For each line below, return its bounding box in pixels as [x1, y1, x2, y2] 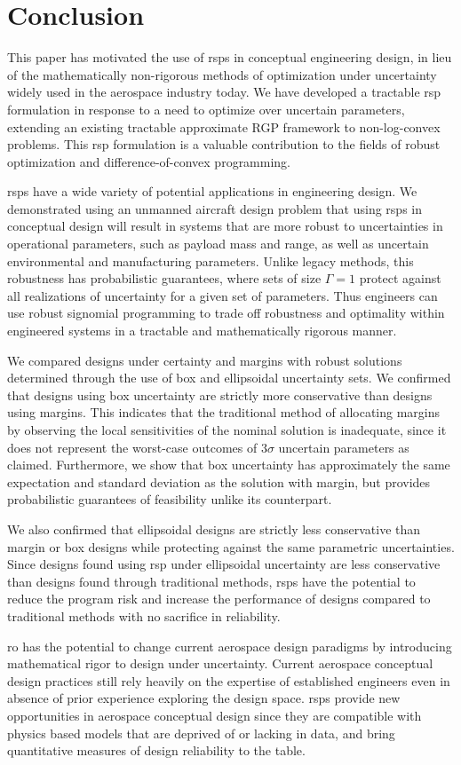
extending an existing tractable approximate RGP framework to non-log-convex [7, 117, 441, 136]
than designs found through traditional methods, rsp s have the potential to [7, 572, 416, 590]
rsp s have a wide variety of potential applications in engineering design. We [7, 182, 417, 201]
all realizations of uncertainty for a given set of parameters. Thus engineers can [7, 286, 438, 304]
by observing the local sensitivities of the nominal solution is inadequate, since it [7, 421, 447, 438]
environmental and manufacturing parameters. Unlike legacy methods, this [7, 251, 414, 270]
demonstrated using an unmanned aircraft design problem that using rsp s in [7, 199, 422, 217]
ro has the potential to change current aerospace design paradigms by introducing [7, 636, 452, 655]
